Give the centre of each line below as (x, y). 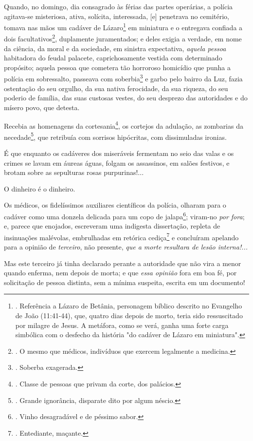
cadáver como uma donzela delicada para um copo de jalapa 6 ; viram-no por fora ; (124, 215)
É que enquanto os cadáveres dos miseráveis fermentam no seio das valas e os (119, 153)
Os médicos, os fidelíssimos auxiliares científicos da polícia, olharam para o (115, 205)
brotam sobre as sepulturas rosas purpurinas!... (74, 172)
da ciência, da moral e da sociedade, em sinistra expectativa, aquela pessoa (115, 48)
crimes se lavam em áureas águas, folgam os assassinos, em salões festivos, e (117, 163)
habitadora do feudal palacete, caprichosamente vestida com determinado (113, 58)
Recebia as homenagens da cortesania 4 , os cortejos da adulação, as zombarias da (124, 125)
